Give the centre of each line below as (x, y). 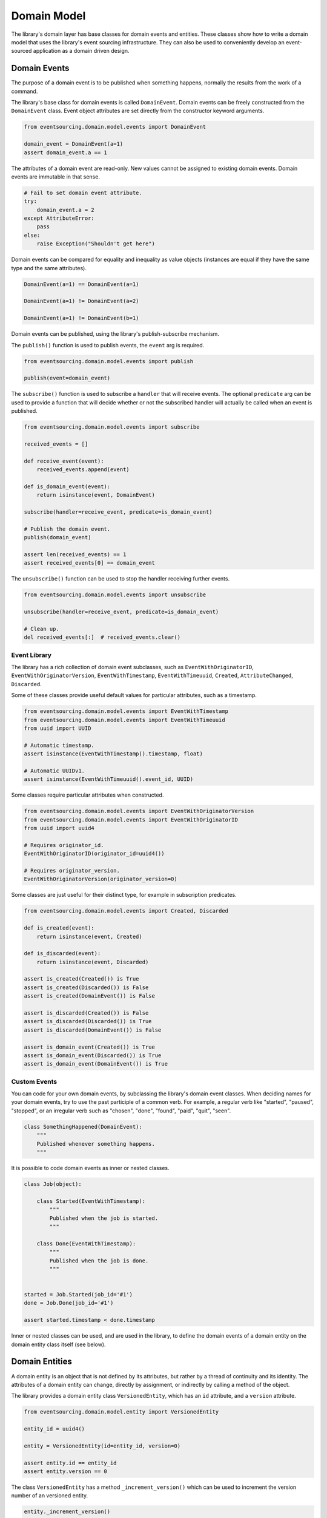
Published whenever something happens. (96, 1144)
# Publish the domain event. (67, 529)
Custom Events (34, 1081)
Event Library (31, 655)
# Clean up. (42, 629)
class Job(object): (53, 1184)
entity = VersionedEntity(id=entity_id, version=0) (102, 1446)
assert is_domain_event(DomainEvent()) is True (96, 1064)
